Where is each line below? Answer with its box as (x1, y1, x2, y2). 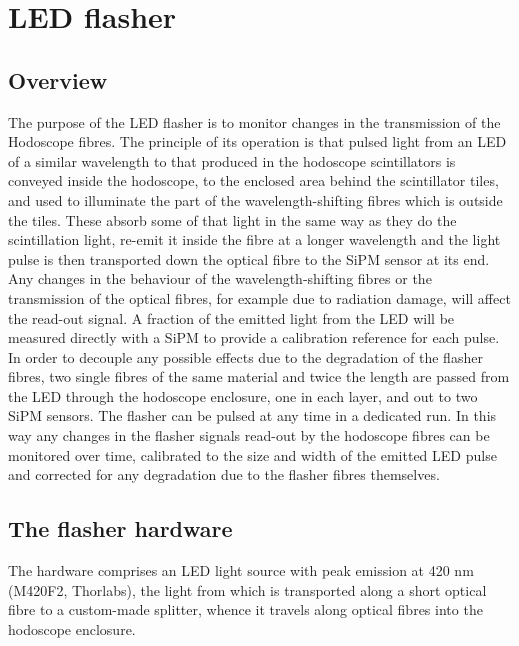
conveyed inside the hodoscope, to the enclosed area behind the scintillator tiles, (8, 170, 499, 191)
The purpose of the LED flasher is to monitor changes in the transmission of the (8, 111, 501, 132)
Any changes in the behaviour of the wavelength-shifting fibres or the (8, 268, 432, 289)
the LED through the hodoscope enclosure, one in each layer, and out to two (8, 385, 478, 406)
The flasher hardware (8, 513, 233, 544)
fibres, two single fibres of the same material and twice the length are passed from (8, 366, 510, 387)
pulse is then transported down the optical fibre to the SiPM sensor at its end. (8, 248, 490, 269)
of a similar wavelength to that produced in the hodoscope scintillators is (8, 150, 456, 171)
